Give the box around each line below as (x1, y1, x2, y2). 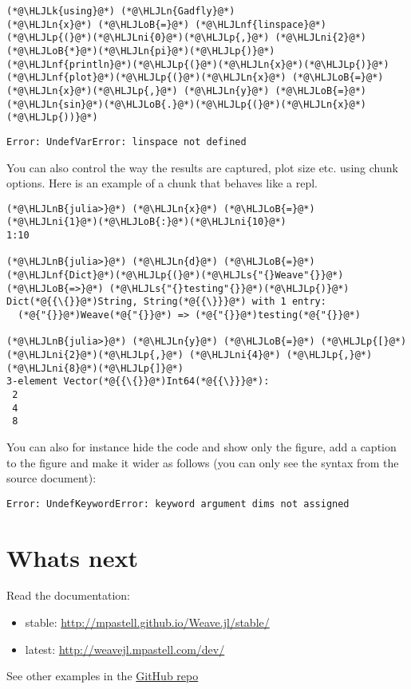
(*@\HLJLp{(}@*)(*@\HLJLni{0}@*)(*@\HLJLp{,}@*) (6, 32, 270, 44)
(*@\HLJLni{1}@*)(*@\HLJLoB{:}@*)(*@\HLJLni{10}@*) (6, 216, 287, 228)
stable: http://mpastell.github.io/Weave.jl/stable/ (25, 614, 270, 631)
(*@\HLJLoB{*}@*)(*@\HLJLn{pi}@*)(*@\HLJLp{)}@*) (6, 45, 275, 57)
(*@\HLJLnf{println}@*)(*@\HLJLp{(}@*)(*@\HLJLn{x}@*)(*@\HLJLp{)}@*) (6, 58, 389, 70)
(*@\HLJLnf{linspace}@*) (195, 18, 326, 30)
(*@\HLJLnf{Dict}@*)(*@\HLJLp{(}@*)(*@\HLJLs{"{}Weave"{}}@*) (6, 270, 344, 282)
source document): (6, 470, 97, 486)
